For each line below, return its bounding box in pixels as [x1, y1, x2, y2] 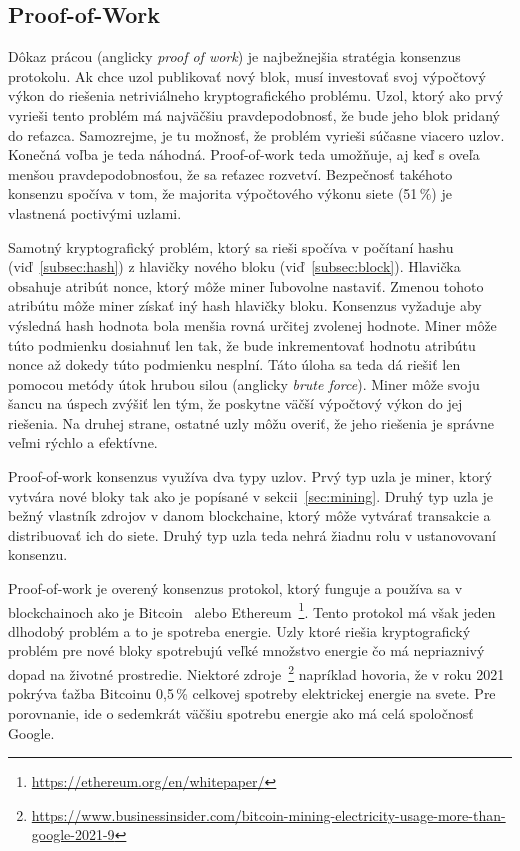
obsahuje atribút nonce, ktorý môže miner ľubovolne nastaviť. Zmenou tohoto [8, 275, 484, 296]
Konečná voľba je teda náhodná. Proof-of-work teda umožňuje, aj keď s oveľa [8, 144, 480, 165]
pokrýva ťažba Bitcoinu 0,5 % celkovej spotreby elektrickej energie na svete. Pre [8, 683, 496, 704]
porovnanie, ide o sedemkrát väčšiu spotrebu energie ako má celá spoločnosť [8, 702, 474, 723]
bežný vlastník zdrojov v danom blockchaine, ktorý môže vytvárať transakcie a [8, 505, 491, 526]
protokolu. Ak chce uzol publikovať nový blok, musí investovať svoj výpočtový [8, 65, 486, 86]
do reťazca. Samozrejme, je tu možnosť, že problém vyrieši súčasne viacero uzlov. [8, 124, 505, 145]
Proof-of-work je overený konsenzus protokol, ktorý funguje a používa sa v [8, 578, 463, 599]
